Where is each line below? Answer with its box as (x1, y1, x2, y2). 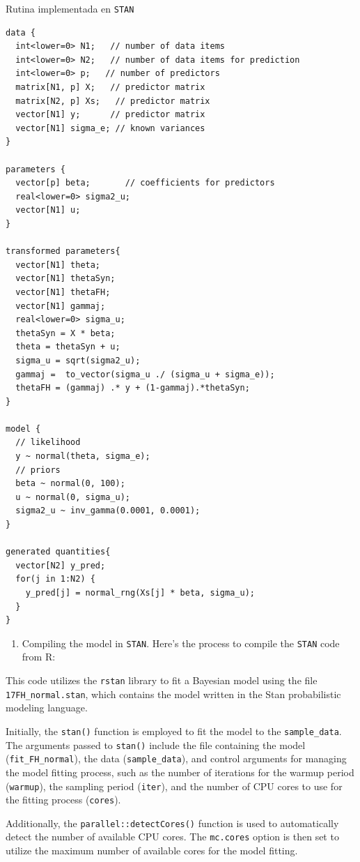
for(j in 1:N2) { (15, 574, 95, 584)
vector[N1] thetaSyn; (15, 273, 116, 284)
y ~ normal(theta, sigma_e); (15, 451, 150, 462)
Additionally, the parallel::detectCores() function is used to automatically (6, 815, 339, 830)
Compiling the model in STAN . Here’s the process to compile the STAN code (22, 635, 340, 650)
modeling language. (6, 700, 88, 715)
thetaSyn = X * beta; (15, 328, 116, 338)
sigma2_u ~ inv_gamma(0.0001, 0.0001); (15, 506, 201, 516)
